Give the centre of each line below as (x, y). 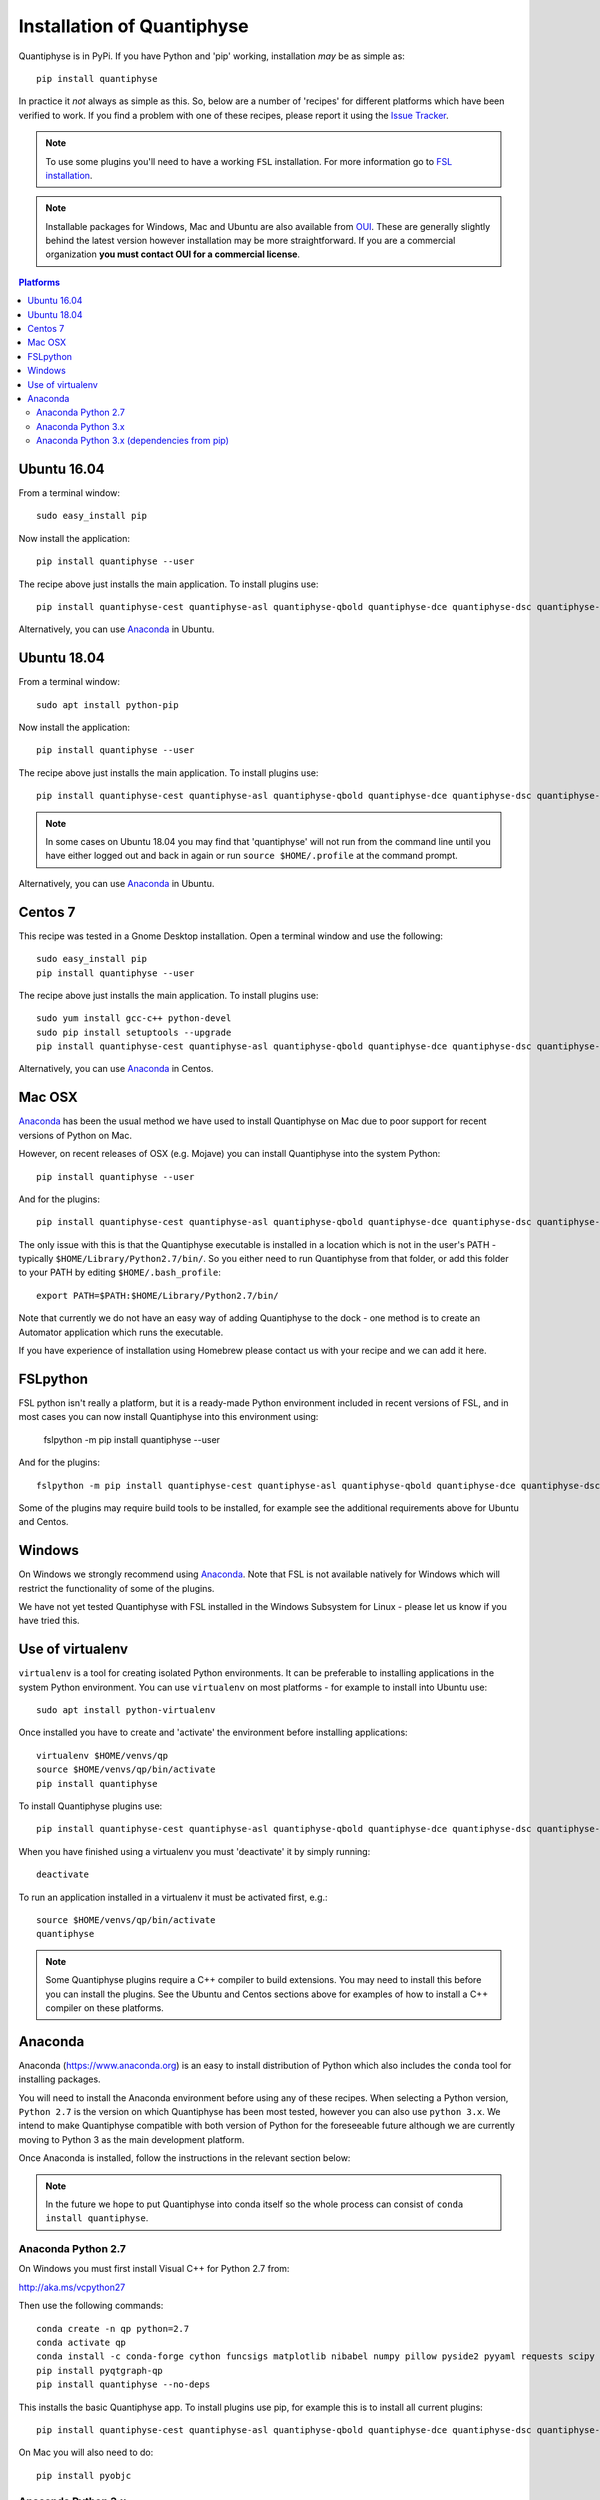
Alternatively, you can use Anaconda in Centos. (116, 1069)
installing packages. (59, 2079)
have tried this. (49, 1621)
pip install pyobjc (84, 2475)
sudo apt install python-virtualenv (126, 1710)
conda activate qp (81, 2343)
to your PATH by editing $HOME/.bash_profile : (120, 1272)
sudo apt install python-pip (107, 704)
